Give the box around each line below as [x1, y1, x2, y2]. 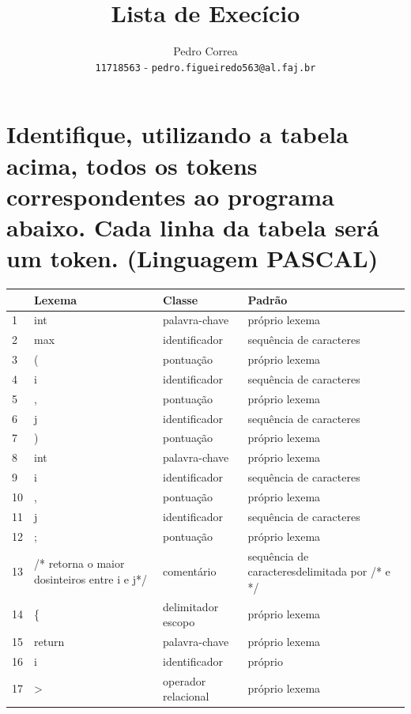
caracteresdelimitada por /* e [247, 563, 390, 580]
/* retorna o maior [34, 555, 125, 572]
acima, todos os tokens [6, 149, 258, 181]
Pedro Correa [173, 43, 238, 59]
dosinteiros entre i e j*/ [34, 570, 147, 587]
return [34, 633, 65, 649]
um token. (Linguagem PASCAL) [6, 242, 379, 274]
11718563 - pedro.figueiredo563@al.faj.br [95, 58, 316, 74]
